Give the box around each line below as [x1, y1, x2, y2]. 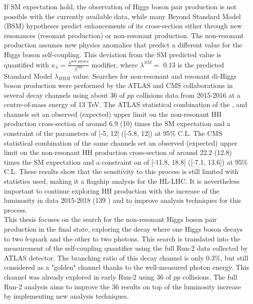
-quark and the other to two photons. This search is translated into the [28, 233, 240, 243]
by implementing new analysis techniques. [4, 291, 129, 301]
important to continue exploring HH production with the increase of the [4, 185, 219, 195]
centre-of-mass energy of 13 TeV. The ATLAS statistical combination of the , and [4, 99, 248, 109]
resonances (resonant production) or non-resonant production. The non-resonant [4, 30, 244, 40]
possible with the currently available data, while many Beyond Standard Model [4, 11, 241, 21]
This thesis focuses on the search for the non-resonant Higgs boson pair [4, 214, 217, 224]
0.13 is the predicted [163, 59, 224, 69]
